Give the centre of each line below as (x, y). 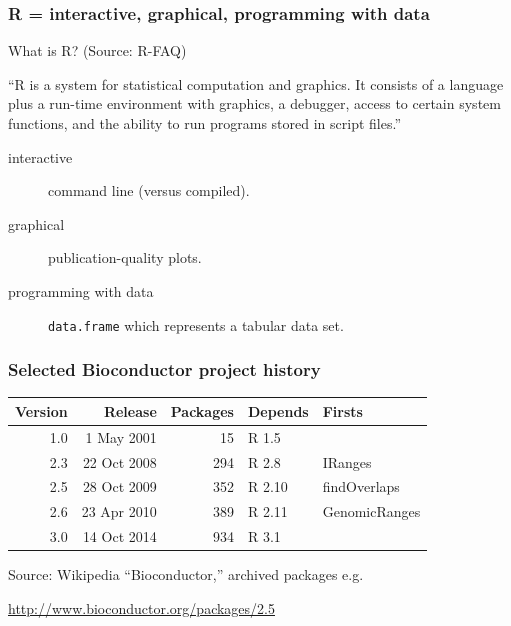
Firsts (342, 410)
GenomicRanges (371, 511)
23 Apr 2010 (119, 511)
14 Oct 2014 (119, 536)
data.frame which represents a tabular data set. (196, 324)
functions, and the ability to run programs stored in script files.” (205, 123)
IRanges (347, 461)
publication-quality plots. (125, 257)
